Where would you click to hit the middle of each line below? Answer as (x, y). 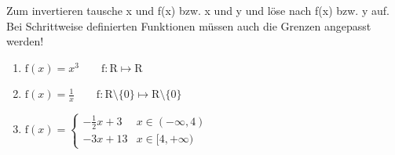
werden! (25, 41)
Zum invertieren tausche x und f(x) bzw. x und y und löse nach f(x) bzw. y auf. (198, 10)
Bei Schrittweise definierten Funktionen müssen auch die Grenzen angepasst (189, 25)
